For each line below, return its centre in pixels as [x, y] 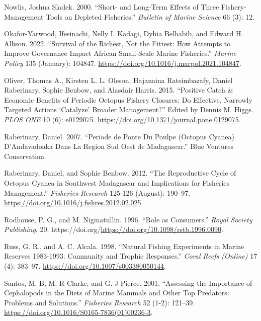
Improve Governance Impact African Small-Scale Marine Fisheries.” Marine [120, 53]
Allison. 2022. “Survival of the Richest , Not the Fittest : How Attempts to [117, 43]
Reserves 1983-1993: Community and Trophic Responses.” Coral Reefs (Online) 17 [131, 256]
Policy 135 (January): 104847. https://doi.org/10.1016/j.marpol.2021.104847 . [123, 63]
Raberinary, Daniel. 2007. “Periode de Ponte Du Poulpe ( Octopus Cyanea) [119, 136]
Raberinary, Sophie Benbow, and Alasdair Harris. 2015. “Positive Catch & [119, 90]
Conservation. [25, 156]
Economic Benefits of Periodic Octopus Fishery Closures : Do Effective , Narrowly [128, 99]
